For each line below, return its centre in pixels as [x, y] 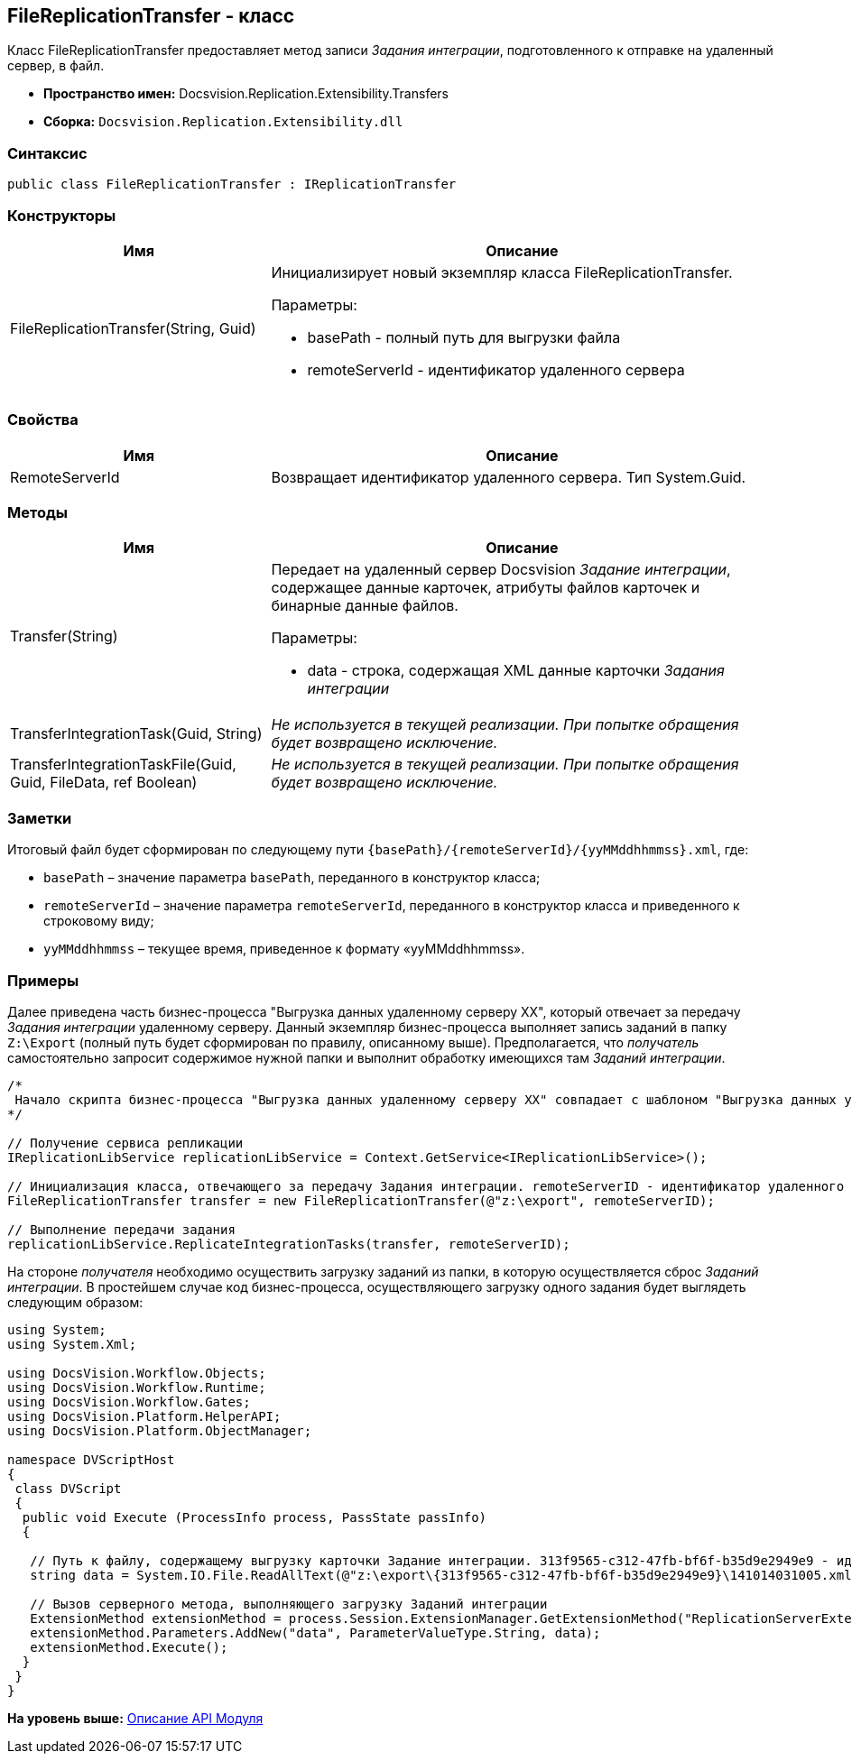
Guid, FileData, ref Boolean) [104, 783]
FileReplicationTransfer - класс [151, 16]
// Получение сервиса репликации [125, 1143]
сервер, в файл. [56, 66]
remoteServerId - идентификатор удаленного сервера [496, 369]
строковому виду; [99, 921]
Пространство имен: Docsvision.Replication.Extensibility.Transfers [246, 94]
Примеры [43, 980]
